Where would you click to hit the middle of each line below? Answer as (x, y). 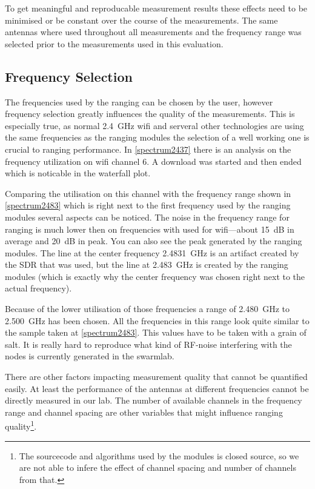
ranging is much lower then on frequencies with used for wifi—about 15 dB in (150, 229)
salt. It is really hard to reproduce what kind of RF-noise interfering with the (148, 344)
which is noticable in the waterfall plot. (78, 173)
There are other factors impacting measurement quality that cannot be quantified (156, 377)
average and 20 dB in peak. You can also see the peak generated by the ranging (154, 241)
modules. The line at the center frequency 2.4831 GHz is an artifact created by (152, 252)
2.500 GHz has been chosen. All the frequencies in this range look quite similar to (157, 320)
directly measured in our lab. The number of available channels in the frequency (154, 400)
